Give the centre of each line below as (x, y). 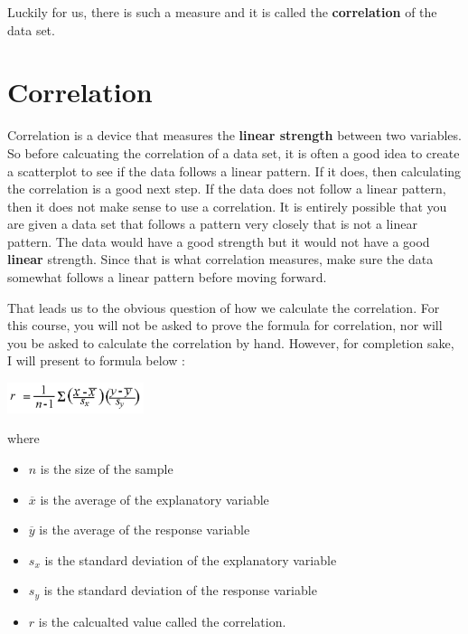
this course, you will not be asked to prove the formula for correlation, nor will (225, 325)
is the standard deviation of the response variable (180, 590)
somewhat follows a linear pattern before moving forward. (167, 277)
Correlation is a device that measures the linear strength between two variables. (234, 135)
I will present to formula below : (96, 360)
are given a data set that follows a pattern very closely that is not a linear (212, 224)
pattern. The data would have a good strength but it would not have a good (219, 241)
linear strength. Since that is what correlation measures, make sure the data (220, 259)
